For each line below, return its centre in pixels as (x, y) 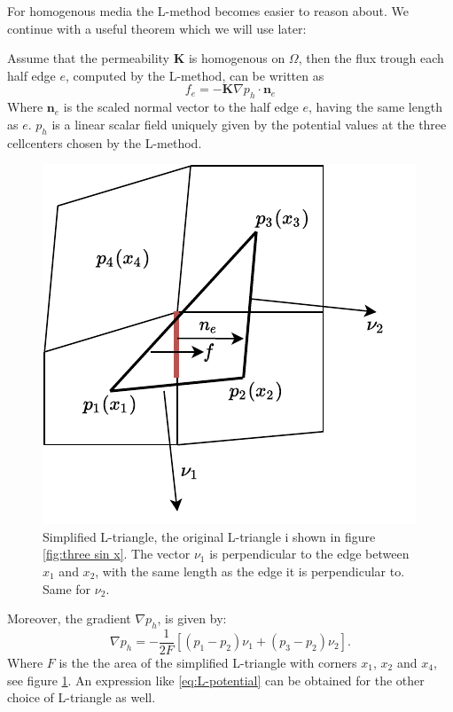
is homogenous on (237, 58)
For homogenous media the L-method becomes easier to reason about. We (208, 11)
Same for (67, 588)
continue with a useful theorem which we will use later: (157, 28)
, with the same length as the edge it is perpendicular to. (250, 571)
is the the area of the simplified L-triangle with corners (208, 662)
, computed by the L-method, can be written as (195, 75)
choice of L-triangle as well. (82, 697)
